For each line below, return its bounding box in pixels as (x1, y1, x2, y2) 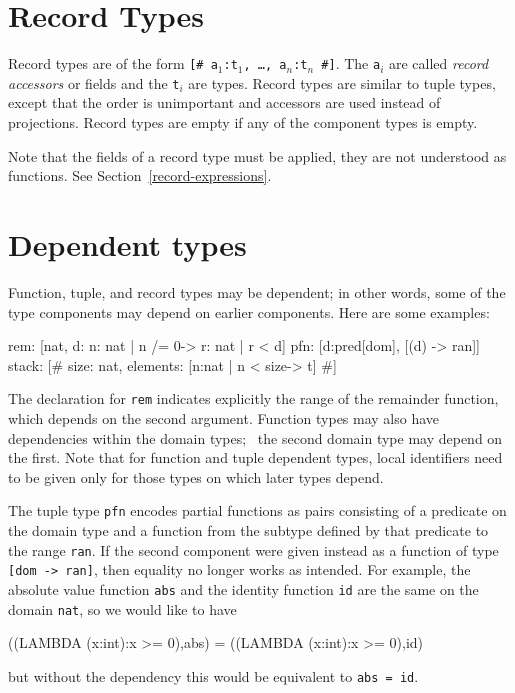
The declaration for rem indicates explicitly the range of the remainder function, (8, 388, 499, 409)
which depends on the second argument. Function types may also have (8, 407, 440, 428)
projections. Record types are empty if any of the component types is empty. (8, 112, 478, 133)
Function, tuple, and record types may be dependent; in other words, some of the (8, 281, 506, 302)
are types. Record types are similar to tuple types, (188, 72, 496, 93)
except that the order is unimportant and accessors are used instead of (8, 92, 441, 113)
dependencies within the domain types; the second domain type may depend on (8, 427, 503, 448)
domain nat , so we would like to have (8, 598, 237, 619)
